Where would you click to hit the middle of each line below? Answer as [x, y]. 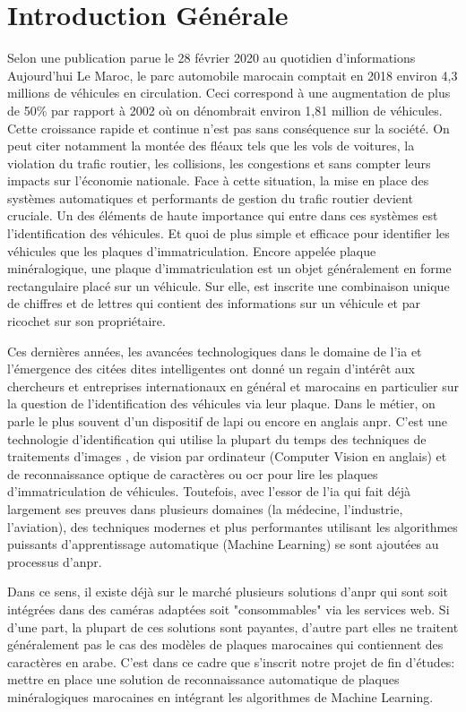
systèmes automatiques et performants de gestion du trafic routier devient [210, 197]
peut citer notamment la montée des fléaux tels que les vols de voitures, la [211, 146]
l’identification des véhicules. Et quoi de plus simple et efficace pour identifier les [229, 233]
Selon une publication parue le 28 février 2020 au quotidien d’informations [211, 58]
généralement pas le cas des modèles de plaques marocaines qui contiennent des [225, 644]
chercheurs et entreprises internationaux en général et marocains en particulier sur [233, 386]
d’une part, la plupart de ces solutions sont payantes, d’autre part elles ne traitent [233, 626]
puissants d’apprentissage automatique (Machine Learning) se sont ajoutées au [223, 544]
